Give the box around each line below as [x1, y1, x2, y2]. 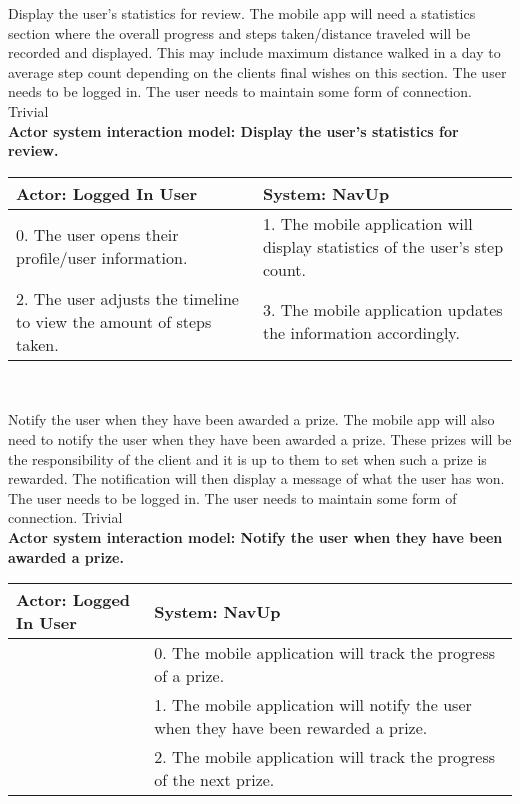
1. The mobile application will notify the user [154, 693, 472, 717]
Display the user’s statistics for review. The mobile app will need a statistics [8, 3, 476, 23]
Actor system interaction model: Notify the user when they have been [8, 526, 503, 547]
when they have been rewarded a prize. [154, 716, 428, 740]
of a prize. [154, 664, 225, 688]
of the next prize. [154, 768, 275, 792]
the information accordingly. [262, 321, 460, 345]
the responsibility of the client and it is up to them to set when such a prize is [8, 448, 487, 469]
